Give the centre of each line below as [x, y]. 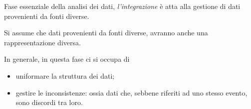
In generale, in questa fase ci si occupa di [67, 59]
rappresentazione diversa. [42, 42]
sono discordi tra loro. [49, 102]
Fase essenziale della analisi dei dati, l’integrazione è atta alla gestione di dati [122, 6]
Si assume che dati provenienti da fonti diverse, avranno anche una [106, 33]
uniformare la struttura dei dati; [65, 75]
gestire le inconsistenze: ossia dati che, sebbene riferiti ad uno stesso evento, [131, 92]
